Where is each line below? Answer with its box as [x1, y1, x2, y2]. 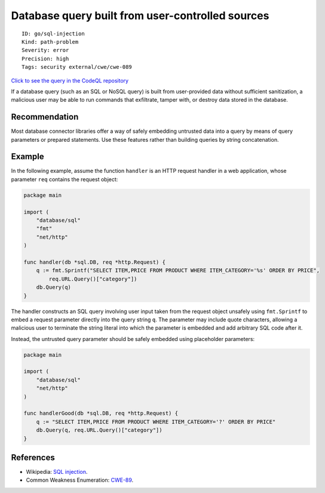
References [11, 452, 55, 462]
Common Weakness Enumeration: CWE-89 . [26, 476, 134, 484]
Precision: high [22, 55, 69, 62]
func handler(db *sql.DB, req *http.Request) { [23, 258, 165, 266]
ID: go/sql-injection [22, 30, 85, 37]
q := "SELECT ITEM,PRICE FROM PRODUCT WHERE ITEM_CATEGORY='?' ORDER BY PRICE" [36, 418, 276, 425]
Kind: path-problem [22, 38, 79, 45]
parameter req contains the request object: [11, 175, 118, 182]
